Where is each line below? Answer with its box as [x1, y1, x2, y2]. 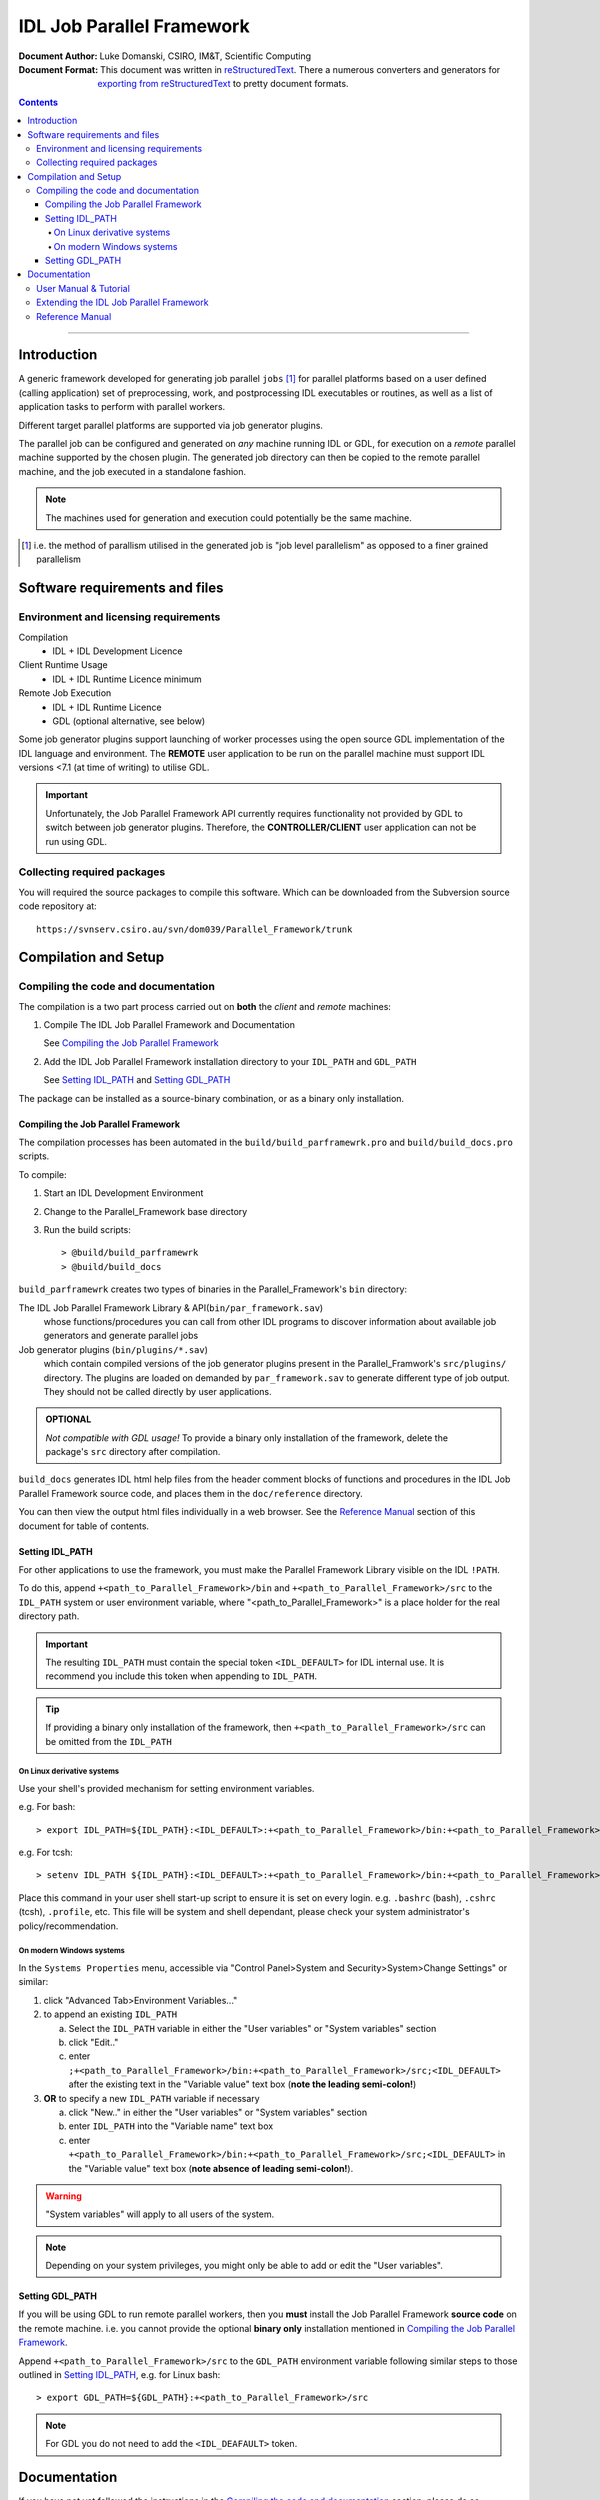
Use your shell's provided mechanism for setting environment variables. [18, 1782, 315, 1794]
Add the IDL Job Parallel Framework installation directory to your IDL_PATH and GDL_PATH [43, 1055, 417, 1067]
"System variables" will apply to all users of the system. [45, 2208, 275, 2220]
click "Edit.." [68, 2036, 119, 2048]
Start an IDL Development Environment [43, 1187, 204, 1199]
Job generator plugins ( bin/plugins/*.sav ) [18, 1343, 209, 1355]
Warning [45, 2190, 82, 2202]
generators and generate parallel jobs [43, 1330, 199, 1342]
